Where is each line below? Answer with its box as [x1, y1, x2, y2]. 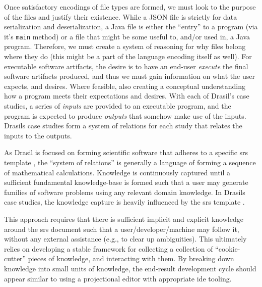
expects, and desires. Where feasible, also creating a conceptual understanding [4, 80, 245, 91]
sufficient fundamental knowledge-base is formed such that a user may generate [4, 177, 248, 187]
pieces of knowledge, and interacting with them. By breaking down [28, 253, 234, 264]
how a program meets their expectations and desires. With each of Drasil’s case [4, 90, 249, 101]
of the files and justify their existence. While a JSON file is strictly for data [4, 11, 237, 22]
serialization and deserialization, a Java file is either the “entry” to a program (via [4, 21, 258, 32]
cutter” [4, 253, 26, 264]
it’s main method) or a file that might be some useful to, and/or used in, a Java [4, 31, 250, 41]
